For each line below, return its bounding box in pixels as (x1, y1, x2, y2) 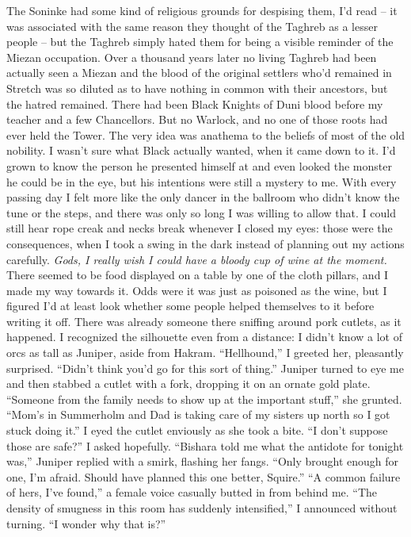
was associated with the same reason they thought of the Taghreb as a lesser (6, 17, 378, 34)
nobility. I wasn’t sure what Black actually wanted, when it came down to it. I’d (6, 142, 396, 159)
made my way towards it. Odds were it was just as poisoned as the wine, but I (6, 282, 387, 298)
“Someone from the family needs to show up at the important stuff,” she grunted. (6, 390, 402, 407)
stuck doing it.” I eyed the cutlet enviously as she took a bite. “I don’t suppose (6, 422, 388, 439)
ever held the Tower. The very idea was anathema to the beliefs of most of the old (6, 126, 405, 143)
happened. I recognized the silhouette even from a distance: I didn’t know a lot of (6, 328, 402, 345)
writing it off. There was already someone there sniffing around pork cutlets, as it (6, 313, 401, 329)
